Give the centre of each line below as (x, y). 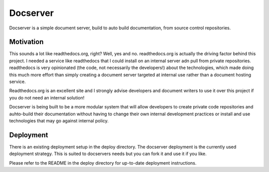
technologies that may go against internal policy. (59, 121)
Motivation (26, 42)
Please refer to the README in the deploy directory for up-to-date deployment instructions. (103, 163)
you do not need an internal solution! (47, 97)
